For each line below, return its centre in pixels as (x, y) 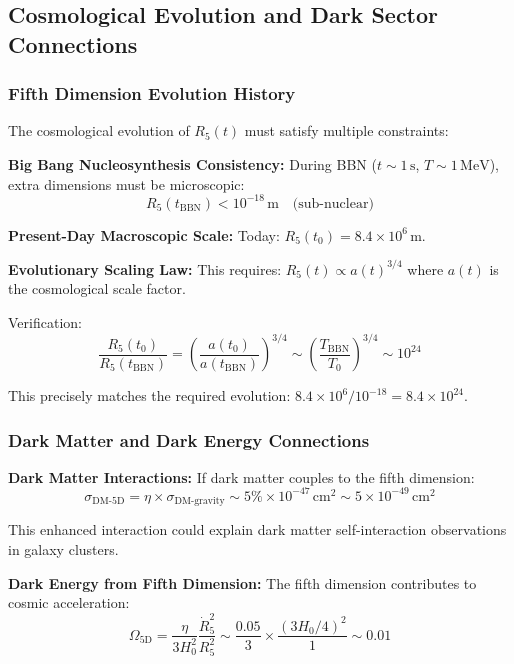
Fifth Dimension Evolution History (152, 93)
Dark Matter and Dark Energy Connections (189, 439)
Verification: (45, 321)
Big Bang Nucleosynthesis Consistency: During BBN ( (192, 163)
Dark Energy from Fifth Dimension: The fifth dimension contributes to (242, 582)
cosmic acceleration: (69, 602)
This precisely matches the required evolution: (149, 395)
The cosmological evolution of (99, 130)
